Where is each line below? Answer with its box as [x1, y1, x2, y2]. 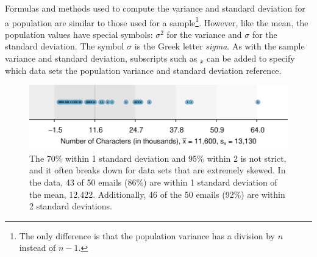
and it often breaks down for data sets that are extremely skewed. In [29, 164, 286, 176]
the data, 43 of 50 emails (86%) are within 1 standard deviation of [29, 176, 277, 188]
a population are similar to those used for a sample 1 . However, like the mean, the [5, 14, 308, 29]
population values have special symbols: [5, 27, 153, 40]
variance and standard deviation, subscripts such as [5, 52, 198, 65]
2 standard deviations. [29, 200, 112, 212]
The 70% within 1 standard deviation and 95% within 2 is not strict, [29, 151, 287, 164]
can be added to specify [206, 52, 295, 65]
